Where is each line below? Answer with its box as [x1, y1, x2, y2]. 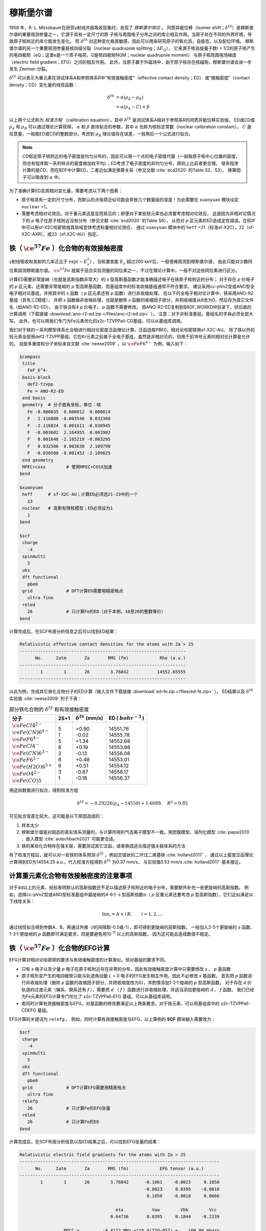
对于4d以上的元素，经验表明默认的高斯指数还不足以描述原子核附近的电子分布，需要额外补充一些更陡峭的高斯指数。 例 [9, 884, 249, 891]
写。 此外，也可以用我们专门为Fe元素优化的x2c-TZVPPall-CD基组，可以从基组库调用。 [9, 318, 185, 324]
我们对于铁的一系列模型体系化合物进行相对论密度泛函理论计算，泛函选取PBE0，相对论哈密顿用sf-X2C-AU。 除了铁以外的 [9, 326, 255, 332]
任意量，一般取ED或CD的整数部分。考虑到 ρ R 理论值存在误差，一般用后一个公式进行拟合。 [9, 130, 193, 138]
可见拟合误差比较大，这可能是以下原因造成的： [9, 813, 104, 819]
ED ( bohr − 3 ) [108, 714, 145, 721]
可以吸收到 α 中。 [26, 174, 63, 180]
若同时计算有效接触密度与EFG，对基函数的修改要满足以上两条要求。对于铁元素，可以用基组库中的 [21, 1000, 220, 1006]
